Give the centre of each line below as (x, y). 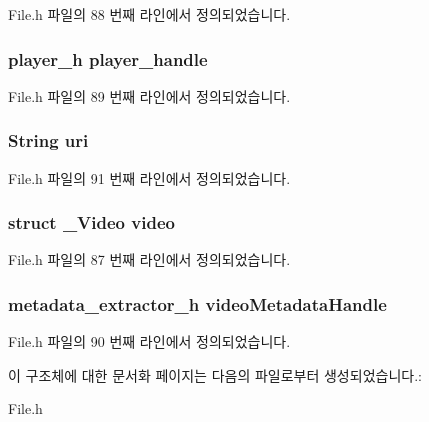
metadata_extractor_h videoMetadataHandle (197, 303)
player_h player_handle (108, 58)
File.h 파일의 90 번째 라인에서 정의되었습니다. (149, 341)
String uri (48, 140)
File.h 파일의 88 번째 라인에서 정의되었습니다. (149, 14)
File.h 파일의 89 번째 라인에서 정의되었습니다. (149, 95)
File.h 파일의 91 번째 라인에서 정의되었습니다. (149, 177)
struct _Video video (91, 222)
